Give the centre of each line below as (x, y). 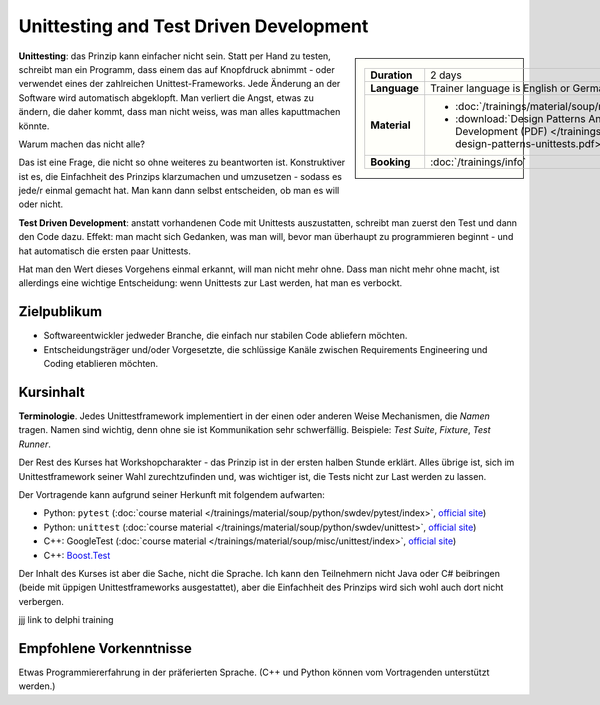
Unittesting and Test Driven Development (193, 26)
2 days (446, 75)
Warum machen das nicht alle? (81, 144)
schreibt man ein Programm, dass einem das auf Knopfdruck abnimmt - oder (176, 69)
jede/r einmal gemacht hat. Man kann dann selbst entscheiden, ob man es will (179, 191)
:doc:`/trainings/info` (478, 162)
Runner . (35, 444)
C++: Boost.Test (77, 555)
